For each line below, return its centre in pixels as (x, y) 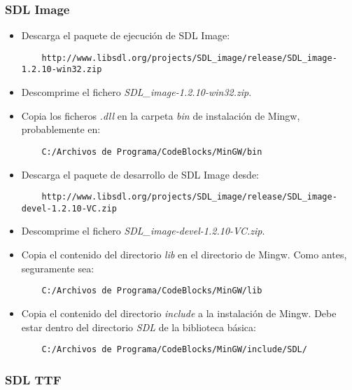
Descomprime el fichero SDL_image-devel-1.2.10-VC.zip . (143, 231)
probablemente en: (61, 129)
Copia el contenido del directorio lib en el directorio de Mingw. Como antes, (184, 255)
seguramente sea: (58, 268)
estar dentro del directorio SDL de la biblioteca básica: (139, 327)
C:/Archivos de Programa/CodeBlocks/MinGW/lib (152, 291)
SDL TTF (33, 379)
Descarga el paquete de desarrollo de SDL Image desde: (140, 174)
